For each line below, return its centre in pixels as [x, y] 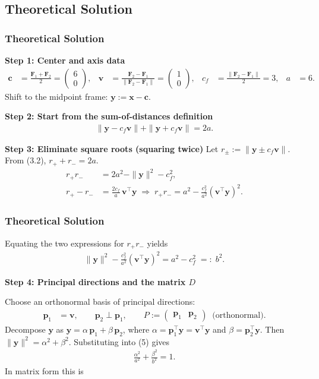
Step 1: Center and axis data [65, 60]
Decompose [25, 329]
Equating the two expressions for [64, 243]
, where [136, 329]
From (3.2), [26, 160]
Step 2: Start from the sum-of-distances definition [109, 116]
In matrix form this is [44, 371]
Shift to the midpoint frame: [56, 96]
